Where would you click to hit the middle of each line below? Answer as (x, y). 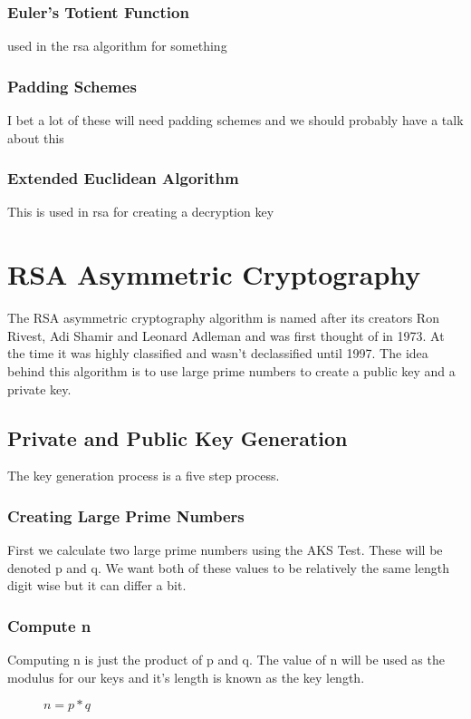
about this (36, 137)
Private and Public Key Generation (178, 437)
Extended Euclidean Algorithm (123, 178)
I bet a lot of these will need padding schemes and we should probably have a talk (235, 120)
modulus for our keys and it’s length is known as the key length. (186, 677)
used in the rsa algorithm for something (117, 46)
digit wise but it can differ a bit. (97, 585)
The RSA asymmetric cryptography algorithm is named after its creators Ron (223, 318)
